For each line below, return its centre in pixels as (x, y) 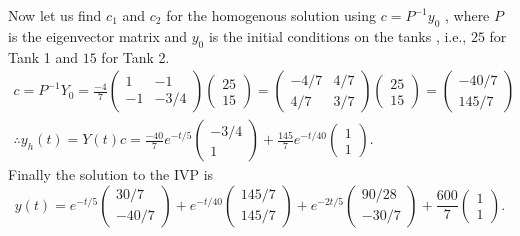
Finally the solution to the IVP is (111, 174)
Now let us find (55, 15)
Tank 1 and (43, 56)
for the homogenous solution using (271, 15)
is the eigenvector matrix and (98, 35)
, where (467, 15)
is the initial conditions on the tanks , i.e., (337, 35)
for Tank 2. (135, 56)
